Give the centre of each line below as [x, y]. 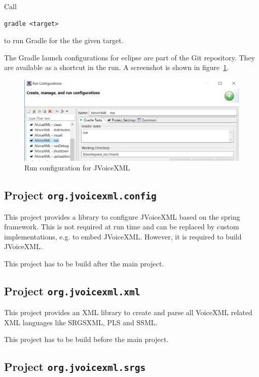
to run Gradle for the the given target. [64, 40]
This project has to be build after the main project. [84, 263]
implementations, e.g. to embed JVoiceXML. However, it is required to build [123, 236]
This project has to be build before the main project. [86, 339]
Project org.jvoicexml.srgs [75, 367]
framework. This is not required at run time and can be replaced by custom [122, 227]
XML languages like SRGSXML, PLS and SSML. [81, 322]
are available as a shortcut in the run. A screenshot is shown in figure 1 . [117, 67]
